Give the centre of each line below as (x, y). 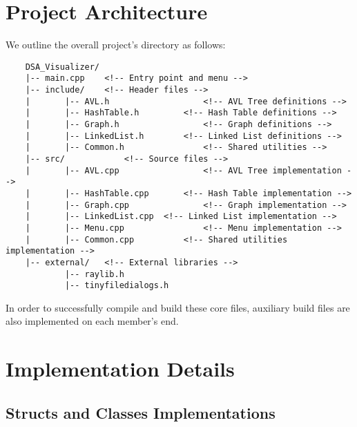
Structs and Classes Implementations (141, 412)
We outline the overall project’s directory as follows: (116, 45)
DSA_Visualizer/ (62, 67)
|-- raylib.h (94, 274)
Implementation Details (120, 369)
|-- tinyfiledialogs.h (117, 286)
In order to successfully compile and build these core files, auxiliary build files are (178, 307)
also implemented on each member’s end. (92, 321)
